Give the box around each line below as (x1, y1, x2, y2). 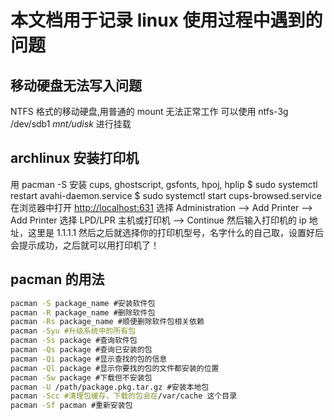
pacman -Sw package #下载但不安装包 (10, 372, 153, 383)
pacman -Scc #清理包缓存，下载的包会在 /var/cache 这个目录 (10, 391, 238, 401)
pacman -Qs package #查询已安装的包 (10, 345, 153, 355)
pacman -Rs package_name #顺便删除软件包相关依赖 (10, 317, 205, 327)
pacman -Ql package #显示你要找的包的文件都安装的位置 (10, 363, 220, 373)
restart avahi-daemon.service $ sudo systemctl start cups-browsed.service (10, 189, 322, 201)
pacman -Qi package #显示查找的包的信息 (10, 354, 168, 364)
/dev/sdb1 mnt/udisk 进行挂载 (10, 118, 132, 130)
